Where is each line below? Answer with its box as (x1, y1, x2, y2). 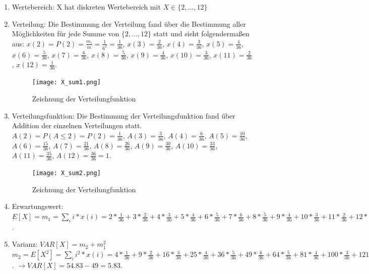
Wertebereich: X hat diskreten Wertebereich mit (12, 2, 161, 12)
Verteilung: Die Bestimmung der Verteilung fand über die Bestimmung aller (12, 18, 246, 29)
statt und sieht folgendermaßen (153, 28, 250, 39)
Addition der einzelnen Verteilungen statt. (12, 120, 142, 131)
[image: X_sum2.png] (32, 170, 101, 177)
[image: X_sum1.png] (32, 79, 101, 86)
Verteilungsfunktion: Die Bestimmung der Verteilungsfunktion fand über (12, 110, 235, 121)
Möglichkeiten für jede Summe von (12, 28, 119, 39)
